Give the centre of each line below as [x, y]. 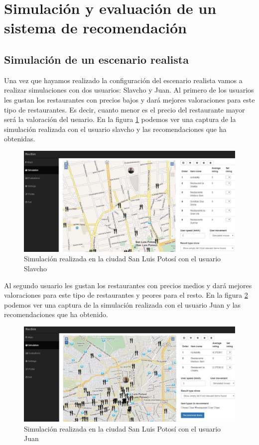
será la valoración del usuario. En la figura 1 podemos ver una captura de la [120, 119]
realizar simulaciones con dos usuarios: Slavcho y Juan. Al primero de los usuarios [129, 90]
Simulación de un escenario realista [96, 59]
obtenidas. [20, 139]
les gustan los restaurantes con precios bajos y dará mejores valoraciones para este [129, 99]
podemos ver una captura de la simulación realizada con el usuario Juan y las [123, 304]
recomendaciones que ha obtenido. [56, 314]
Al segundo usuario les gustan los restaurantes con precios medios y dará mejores [128, 285]
